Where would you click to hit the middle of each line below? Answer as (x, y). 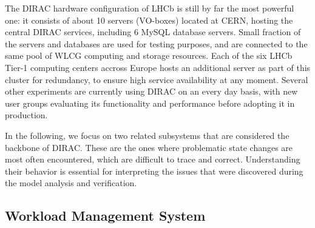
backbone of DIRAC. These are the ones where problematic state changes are (149, 147)
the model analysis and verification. (71, 183)
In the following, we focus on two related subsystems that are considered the (147, 135)
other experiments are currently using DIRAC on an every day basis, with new (151, 91)
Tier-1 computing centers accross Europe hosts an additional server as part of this (158, 67)
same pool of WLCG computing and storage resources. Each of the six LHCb (149, 55)
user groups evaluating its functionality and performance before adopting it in (150, 103)
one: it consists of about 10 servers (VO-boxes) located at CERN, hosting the (149, 20)
